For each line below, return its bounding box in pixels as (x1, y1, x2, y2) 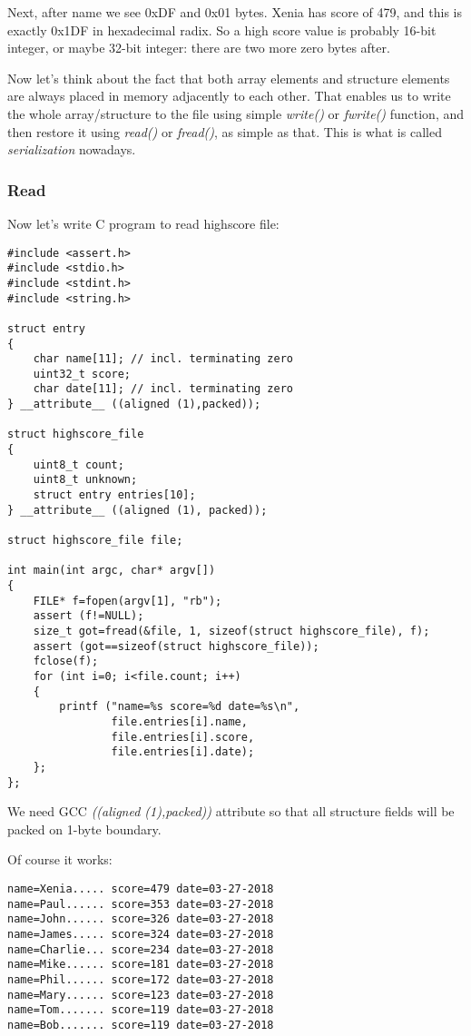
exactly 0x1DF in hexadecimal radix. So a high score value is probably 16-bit (7, 20, 437, 39)
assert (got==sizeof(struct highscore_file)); (33, 639, 319, 653)
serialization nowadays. (7, 140, 136, 159)
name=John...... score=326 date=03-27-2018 (7, 913, 274, 926)
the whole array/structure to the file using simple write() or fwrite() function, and (7, 104, 465, 123)
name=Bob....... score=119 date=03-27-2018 (7, 1018, 274, 1031)
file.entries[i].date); (111, 745, 255, 759)
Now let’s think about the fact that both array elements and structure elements (7, 68, 450, 87)
